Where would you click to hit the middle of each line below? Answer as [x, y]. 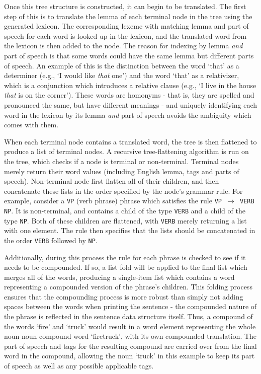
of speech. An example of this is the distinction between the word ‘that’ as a [122, 65]
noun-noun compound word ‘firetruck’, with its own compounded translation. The [130, 336]
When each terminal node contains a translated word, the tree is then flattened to [130, 141]
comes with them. [31, 125]
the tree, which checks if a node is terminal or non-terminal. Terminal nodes [121, 161]
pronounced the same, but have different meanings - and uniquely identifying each [131, 104]
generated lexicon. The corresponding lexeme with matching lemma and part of [126, 26]
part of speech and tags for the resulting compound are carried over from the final [130, 346]
